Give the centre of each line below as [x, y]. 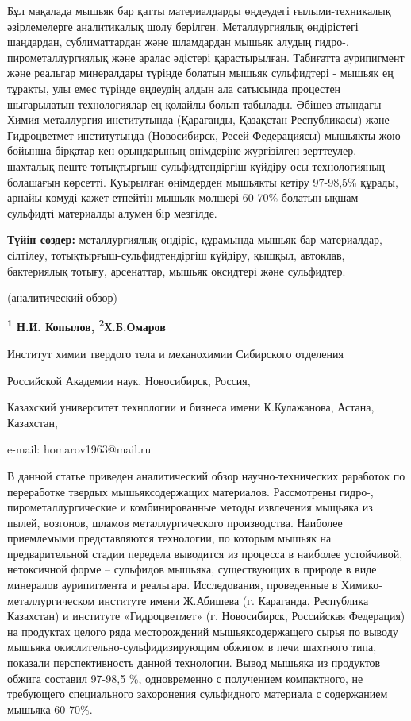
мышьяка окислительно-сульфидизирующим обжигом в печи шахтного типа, [192, 647]
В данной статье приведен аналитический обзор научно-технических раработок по [206, 475]
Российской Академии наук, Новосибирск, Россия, [129, 380]
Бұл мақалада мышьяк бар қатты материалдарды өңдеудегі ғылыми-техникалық [199, 10]
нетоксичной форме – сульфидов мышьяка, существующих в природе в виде [192, 569]
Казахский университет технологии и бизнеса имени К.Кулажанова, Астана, [191, 407]
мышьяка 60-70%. [50, 709]
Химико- [362, 585]
